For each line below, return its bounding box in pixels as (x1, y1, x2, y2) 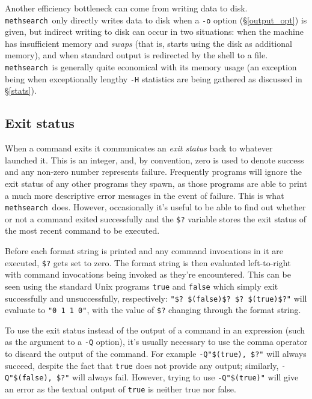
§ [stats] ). (5, 84, 37, 97)
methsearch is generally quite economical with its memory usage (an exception (5, 61, 297, 73)
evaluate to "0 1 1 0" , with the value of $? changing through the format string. (5, 303, 301, 316)
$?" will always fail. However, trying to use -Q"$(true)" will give (56, 371, 299, 383)
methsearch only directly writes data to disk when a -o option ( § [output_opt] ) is (5, 13, 307, 26)
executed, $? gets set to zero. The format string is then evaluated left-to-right (5, 256, 291, 269)
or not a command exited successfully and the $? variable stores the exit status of (5, 212, 307, 225)
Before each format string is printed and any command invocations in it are (5, 245, 284, 257)
